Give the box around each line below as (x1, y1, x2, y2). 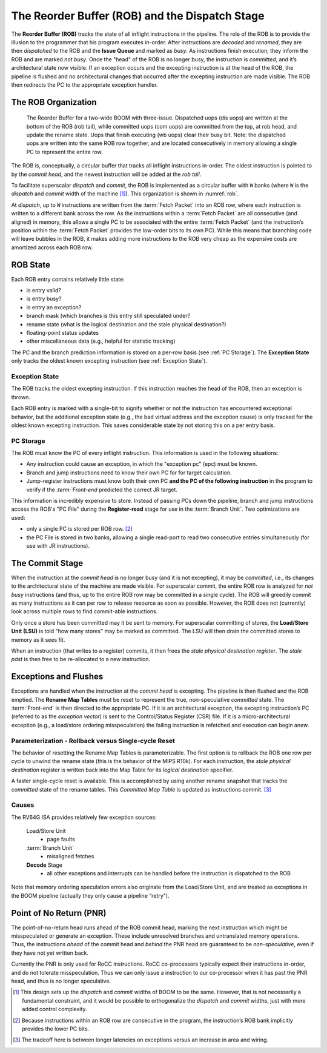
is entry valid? (26, 287, 62, 294)
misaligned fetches (47, 853, 94, 860)
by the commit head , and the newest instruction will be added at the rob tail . (11, 170, 202, 178)
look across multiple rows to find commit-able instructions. (11, 608, 158, 615)
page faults (47, 836, 75, 843)
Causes (11, 801, 35, 809)
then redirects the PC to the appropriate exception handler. (11, 81, 158, 88)
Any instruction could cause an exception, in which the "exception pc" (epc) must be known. (26, 460, 257, 468)
